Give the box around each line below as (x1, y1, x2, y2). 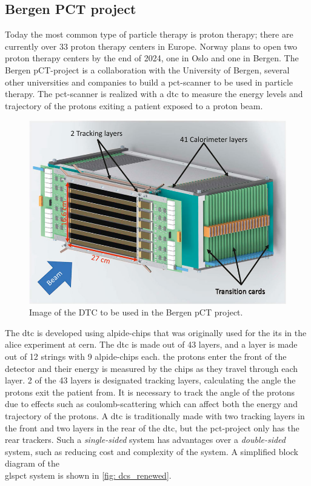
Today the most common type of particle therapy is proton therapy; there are (5, 28, 293, 41)
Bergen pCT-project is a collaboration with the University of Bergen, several (5, 63, 290, 76)
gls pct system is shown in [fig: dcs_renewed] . (5, 468, 172, 481)
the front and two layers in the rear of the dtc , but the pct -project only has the (5, 421, 299, 434)
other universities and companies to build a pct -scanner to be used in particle (5, 75, 293, 88)
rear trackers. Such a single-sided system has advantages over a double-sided (5, 433, 286, 446)
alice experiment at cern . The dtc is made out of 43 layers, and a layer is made (5, 338, 298, 351)
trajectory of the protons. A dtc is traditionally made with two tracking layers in (5, 409, 305, 422)
